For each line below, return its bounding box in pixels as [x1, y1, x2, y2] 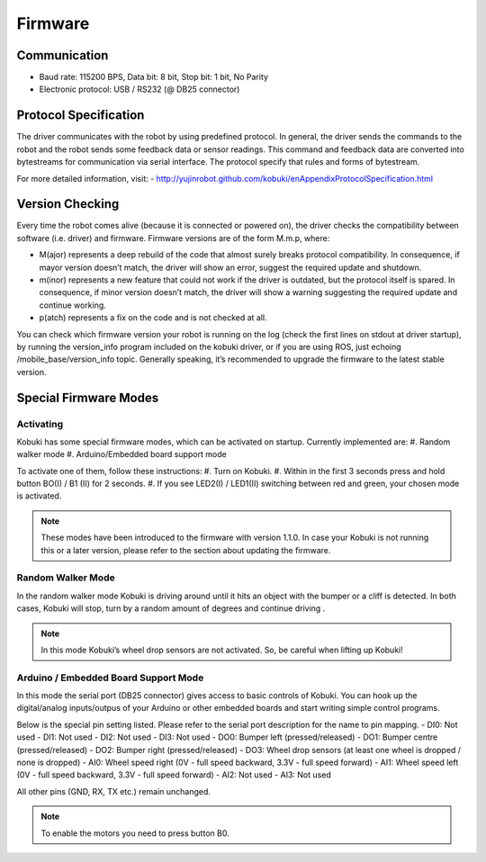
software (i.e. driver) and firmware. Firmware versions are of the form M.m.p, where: [16, 232, 330, 243]
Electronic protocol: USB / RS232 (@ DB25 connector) [39, 84, 240, 94]
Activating [16, 418, 63, 430]
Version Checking [16, 196, 120, 211]
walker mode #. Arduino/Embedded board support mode [16, 449, 227, 460]
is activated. [16, 490, 62, 501]
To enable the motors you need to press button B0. [40, 828, 229, 839]
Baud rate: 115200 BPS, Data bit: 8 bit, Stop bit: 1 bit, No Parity [39, 72, 269, 83]
